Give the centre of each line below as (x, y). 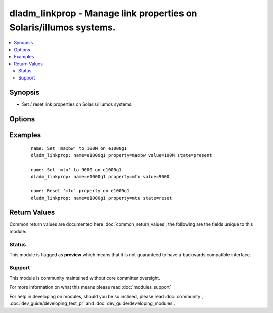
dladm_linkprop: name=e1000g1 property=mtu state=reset (102, 198)
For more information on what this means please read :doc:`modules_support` (90, 287)
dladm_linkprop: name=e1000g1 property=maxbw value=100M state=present (122, 155)
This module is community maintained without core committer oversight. (85, 278)
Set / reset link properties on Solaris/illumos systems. (78, 104)
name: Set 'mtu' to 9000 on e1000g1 (76, 169)
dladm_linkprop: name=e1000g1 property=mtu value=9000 (100, 177)
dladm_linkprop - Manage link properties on (103, 13)
